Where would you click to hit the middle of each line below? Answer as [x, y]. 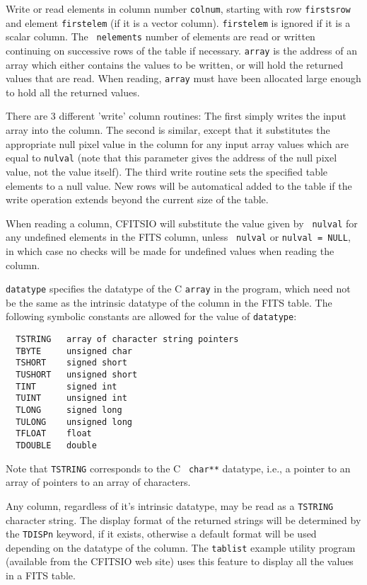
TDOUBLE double [56, 445]
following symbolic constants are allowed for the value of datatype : [151, 316]
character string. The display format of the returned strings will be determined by [183, 519]
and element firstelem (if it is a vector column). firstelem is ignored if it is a [178, 22]
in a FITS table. [41, 575]
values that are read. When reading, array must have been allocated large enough [183, 78]
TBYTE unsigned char [74, 351]
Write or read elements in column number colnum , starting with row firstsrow [178, 8]
